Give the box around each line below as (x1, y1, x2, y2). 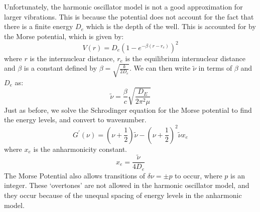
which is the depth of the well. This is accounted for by (86, 21, 256, 32)
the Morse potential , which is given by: (4, 31, 124, 41)
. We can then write (129, 63, 191, 73)
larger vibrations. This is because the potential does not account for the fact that (4, 11, 254, 22)
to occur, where (175, 170, 222, 180)
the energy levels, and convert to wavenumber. (4, 114, 147, 125)
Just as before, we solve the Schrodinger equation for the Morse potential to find (4, 104, 252, 115)
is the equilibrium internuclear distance (125, 53, 245, 63)
